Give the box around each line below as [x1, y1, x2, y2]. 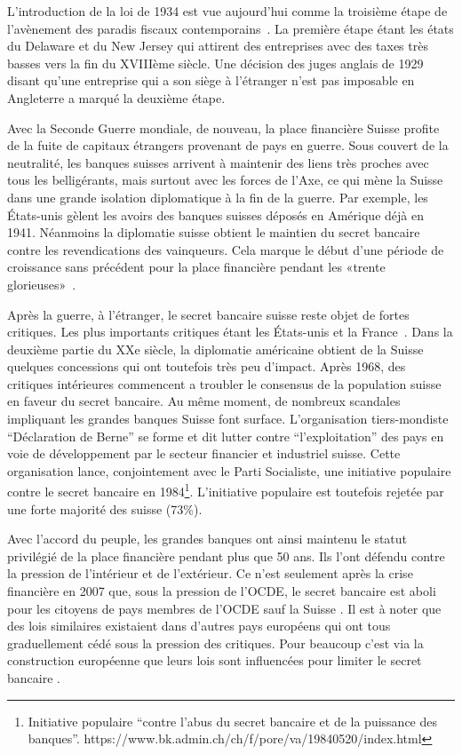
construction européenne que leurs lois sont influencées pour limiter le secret [7, 651, 422, 670]
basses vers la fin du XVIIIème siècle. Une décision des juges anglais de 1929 [7, 53, 424, 72]
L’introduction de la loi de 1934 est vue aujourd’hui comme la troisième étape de [7, 2, 448, 20]
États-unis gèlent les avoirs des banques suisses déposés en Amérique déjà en [7, 205, 424, 224]
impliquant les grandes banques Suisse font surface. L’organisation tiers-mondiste [7, 409, 449, 428]
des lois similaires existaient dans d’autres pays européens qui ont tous [7, 616, 391, 635]
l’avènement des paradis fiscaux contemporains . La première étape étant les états [7, 19, 454, 37]
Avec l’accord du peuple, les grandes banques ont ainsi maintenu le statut [7, 529, 408, 548]
